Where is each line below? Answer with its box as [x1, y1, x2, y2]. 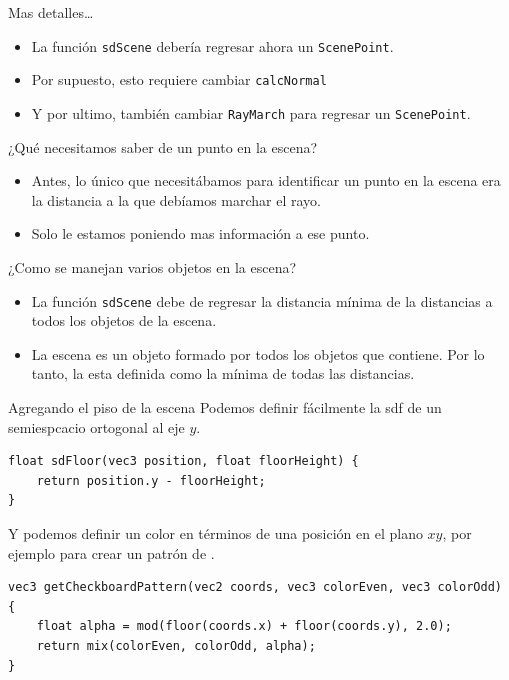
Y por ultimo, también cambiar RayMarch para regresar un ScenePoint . [31, 102, 471, 123]
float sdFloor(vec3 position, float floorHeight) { [8, 454, 359, 469]
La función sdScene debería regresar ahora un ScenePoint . [31, 35, 394, 56]
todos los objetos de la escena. [31, 310, 217, 331]
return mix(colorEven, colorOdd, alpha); [36, 638, 316, 653]
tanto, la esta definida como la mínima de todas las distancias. [31, 363, 415, 384]
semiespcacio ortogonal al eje [8, 416, 185, 437]
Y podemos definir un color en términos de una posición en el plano [8, 522, 423, 543]
